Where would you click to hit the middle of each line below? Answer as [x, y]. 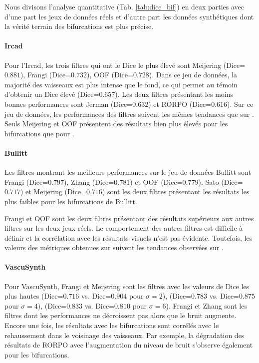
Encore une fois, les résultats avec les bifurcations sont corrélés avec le [112, 325]
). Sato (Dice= [221, 181]
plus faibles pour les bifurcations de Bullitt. [71, 201]
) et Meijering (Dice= [53, 191]
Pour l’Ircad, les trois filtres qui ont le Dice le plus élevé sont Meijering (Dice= [125, 65]
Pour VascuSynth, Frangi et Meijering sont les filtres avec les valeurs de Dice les [127, 286]
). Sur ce [240, 104]
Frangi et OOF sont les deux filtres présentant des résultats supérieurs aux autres [129, 218]
